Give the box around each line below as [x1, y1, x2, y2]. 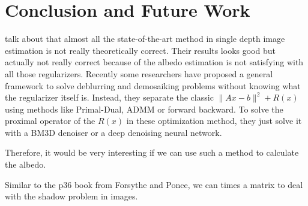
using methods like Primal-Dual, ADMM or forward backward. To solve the [5, 102, 283, 115]
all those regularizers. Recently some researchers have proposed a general [5, 67, 273, 80]
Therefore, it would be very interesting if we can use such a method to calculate [5, 146, 299, 159]
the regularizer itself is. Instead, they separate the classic [5, 91, 214, 104]
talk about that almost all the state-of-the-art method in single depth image [5, 32, 285, 45]
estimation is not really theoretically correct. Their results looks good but [5, 44, 276, 56]
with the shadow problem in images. [5, 190, 138, 202]
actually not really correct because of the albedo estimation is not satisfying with [5, 56, 304, 68]
